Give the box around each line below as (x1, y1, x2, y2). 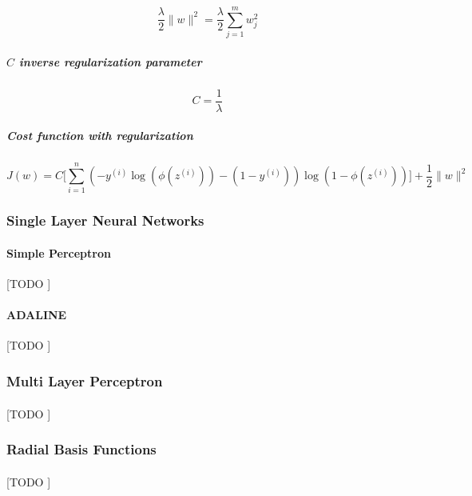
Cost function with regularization (6, 127, 193, 144)
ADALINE (6, 306, 67, 323)
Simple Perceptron (6, 244, 111, 261)
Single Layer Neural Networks (6, 210, 204, 230)
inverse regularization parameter (18, 53, 202, 70)
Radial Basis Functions (6, 439, 157, 459)
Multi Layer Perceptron (6, 370, 163, 390)
